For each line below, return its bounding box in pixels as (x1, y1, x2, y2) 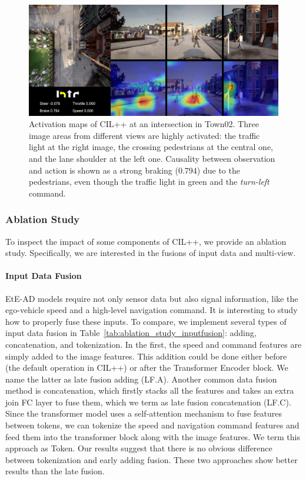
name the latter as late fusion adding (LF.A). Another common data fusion (5, 372, 277, 385)
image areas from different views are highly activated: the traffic (29, 129, 260, 141)
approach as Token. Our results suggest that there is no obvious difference (5, 442, 272, 454)
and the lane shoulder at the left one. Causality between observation (29, 152, 275, 164)
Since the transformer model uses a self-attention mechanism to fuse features (5, 407, 282, 420)
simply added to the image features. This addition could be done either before (5, 350, 287, 362)
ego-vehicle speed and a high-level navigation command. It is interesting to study (5, 304, 298, 316)
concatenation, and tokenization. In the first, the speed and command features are (5, 338, 302, 350)
